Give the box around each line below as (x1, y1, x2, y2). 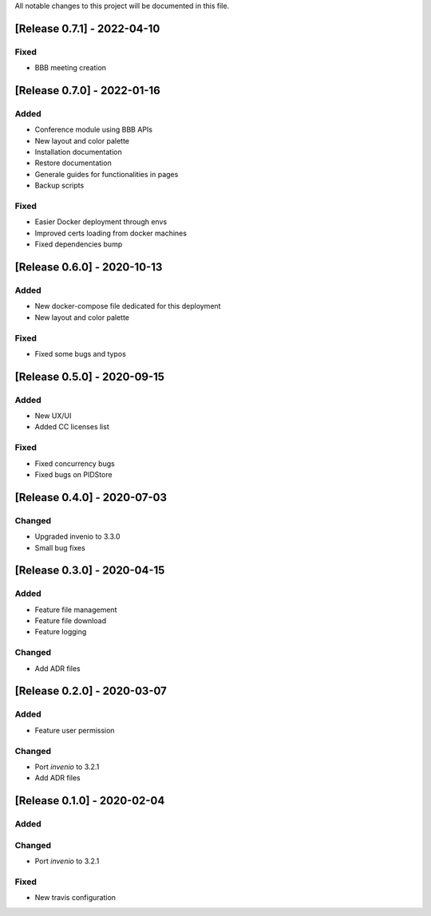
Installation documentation (34, 148, 123, 157)
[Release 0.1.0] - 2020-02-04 (14, 794, 165, 807)
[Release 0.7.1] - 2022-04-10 (14, 22, 160, 35)
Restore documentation (34, 158, 112, 168)
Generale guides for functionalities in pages (34, 169, 179, 179)
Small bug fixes (34, 543, 85, 552)
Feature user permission (34, 725, 115, 735)
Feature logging (34, 627, 87, 637)
